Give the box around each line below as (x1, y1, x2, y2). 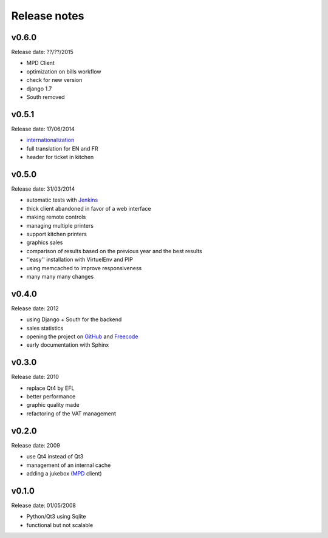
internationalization (26, 137, 75, 144)
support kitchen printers (26, 230, 87, 237)
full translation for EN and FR (26, 145, 98, 152)
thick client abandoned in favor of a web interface (26, 205, 151, 212)
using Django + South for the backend (26, 316, 122, 323)
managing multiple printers (26, 222, 94, 229)
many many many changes (26, 273, 94, 280)
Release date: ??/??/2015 (11, 49, 74, 56)
